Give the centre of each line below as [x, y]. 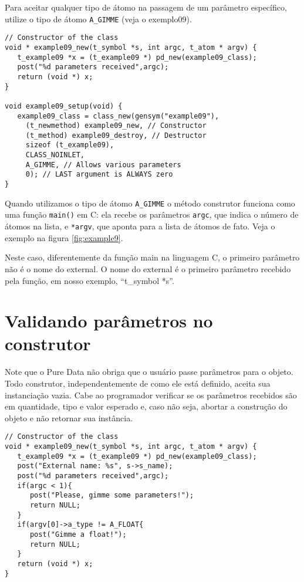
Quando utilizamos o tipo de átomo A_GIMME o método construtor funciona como [150, 203]
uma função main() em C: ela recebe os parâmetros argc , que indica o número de [152, 214]
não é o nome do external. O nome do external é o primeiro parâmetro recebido [148, 268]
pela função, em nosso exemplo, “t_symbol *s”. [89, 280]
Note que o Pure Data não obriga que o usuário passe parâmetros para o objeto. [149, 372]
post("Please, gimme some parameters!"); [112, 495]
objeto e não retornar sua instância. [69, 417]
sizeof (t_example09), [70, 145]
